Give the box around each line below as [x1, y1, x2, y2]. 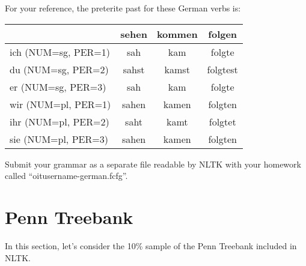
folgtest [207, 62, 238, 76]
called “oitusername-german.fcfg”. [5, 169, 128, 182]
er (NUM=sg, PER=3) [10, 79, 106, 94]
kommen [156, 26, 198, 41]
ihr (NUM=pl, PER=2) [10, 114, 109, 128]
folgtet [209, 114, 236, 128]
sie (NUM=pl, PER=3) [10, 131, 108, 146]
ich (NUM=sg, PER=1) [10, 44, 110, 59]
